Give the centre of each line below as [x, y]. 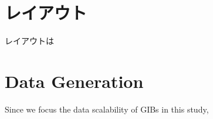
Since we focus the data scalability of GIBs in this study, [107, 109]
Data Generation [74, 81]
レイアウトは [29, 41]
